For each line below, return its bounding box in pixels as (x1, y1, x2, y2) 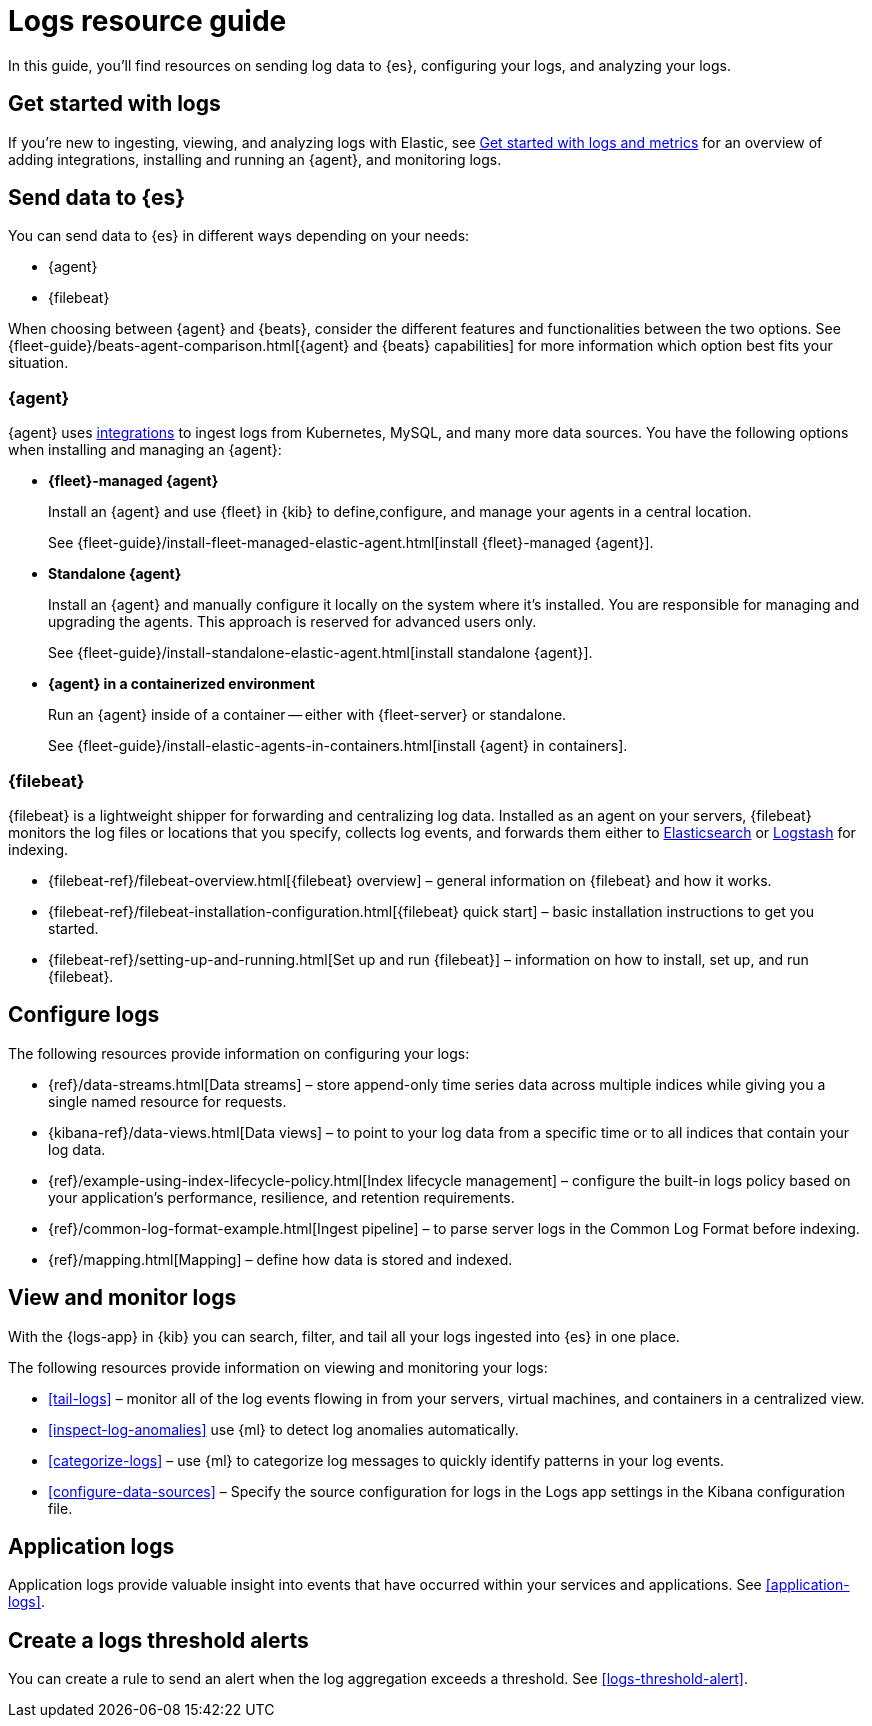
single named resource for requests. (48, 1092, 287, 1110)
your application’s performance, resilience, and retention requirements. (48, 1188, 515, 1206)
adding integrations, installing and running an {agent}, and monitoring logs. (8, 150, 502, 168)
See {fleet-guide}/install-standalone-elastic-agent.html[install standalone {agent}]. (48, 644, 593, 662)
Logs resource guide (8, 4, 287, 38)
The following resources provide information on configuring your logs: (8, 1044, 470, 1062)
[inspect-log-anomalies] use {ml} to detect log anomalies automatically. (48, 1420, 519, 1438)
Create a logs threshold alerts (8, 1627, 309, 1653)
